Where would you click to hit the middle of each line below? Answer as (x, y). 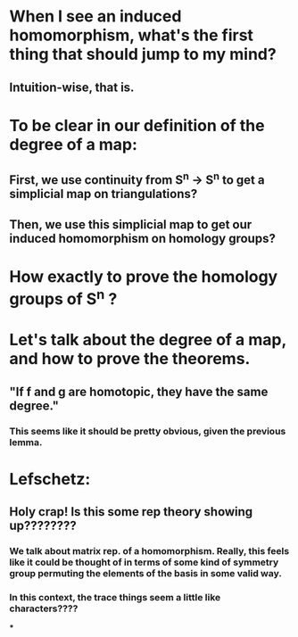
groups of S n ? (63, 298)
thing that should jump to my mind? (143, 54)
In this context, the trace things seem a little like (115, 597)
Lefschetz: (50, 479)
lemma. (26, 442)
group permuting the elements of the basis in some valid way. (146, 574)
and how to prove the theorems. (130, 359)
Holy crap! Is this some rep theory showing (131, 512)
